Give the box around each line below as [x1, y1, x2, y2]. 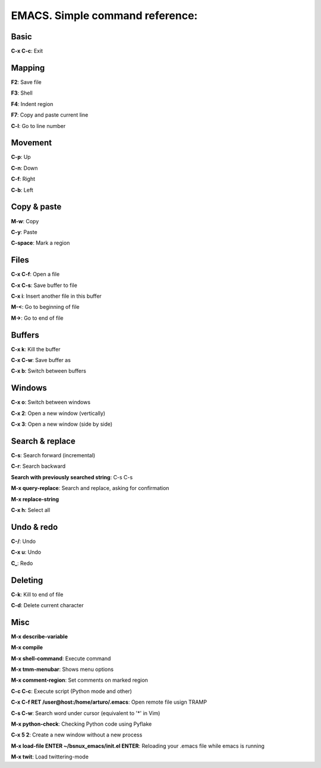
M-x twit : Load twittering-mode [11, 753, 89, 760]
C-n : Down [11, 164, 38, 171]
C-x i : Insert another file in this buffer [11, 292, 102, 299]
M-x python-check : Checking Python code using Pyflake [11, 720, 152, 728]
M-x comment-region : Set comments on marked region [11, 676, 149, 684]
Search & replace [11, 436, 75, 446]
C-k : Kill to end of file [11, 591, 64, 598]
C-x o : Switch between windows [11, 399, 91, 406]
